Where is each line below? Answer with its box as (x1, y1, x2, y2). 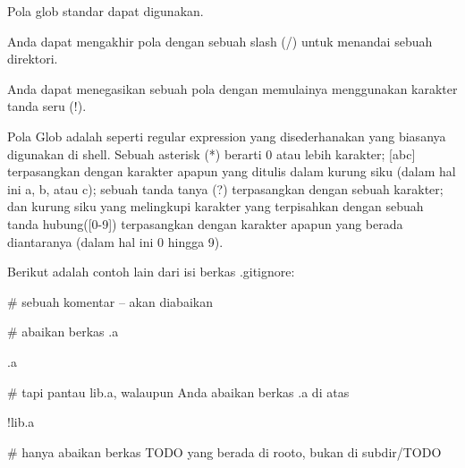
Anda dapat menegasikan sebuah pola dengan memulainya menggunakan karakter (7, 79, 458, 98)
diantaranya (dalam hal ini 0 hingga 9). (7, 232, 224, 251)
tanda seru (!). (7, 97, 87, 115)
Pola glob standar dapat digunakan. (7, 2, 204, 20)
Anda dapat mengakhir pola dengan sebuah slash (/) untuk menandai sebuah (7, 31, 433, 50)
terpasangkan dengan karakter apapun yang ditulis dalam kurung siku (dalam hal (7, 162, 456, 181)
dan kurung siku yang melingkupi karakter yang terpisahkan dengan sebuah (7, 197, 424, 216)
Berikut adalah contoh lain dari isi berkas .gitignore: (7, 262, 295, 281)
